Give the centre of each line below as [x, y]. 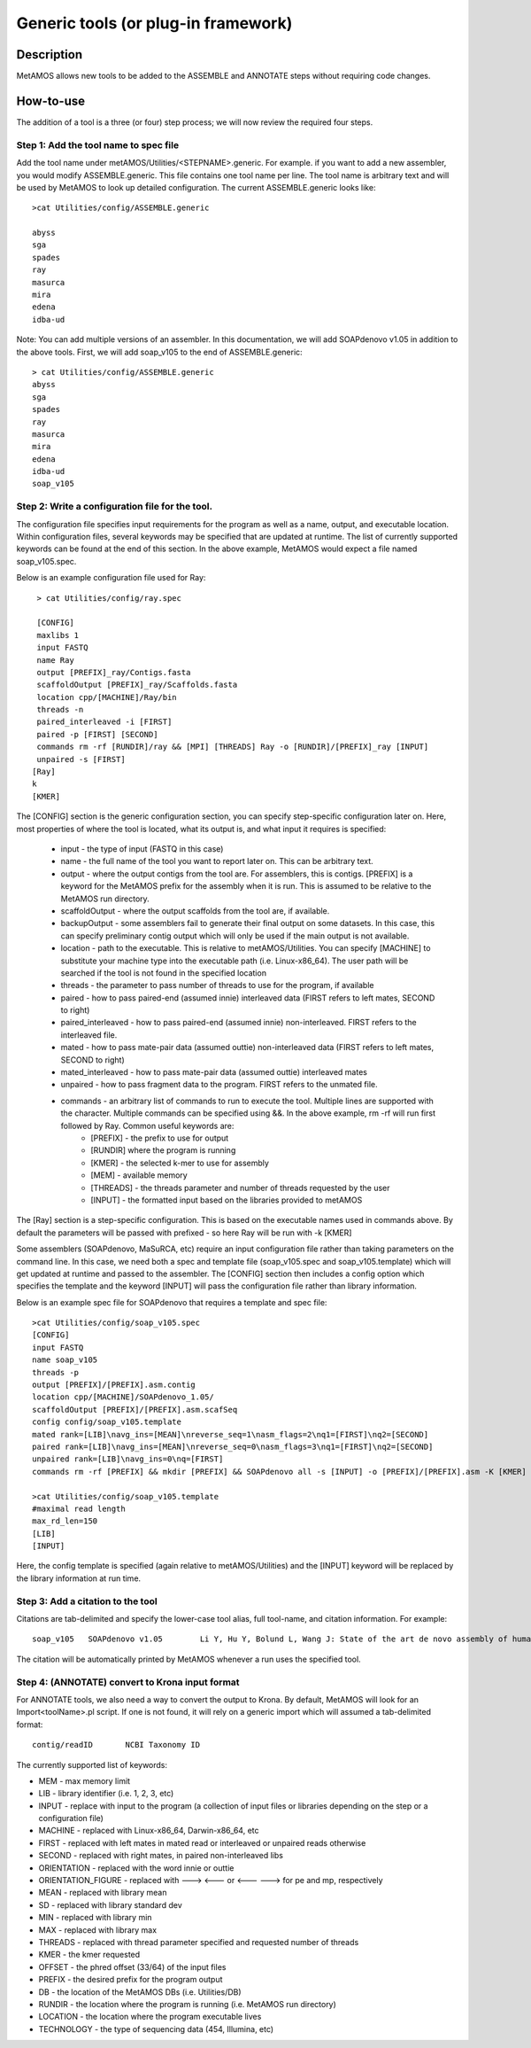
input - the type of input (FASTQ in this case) [142, 849]
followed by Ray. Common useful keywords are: [147, 1125]
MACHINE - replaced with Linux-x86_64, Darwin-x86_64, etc [149, 1831]
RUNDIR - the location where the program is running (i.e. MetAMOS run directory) [187, 2004]
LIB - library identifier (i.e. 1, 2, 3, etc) [106, 1794]
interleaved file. [89, 1035]
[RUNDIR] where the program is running [163, 1150]
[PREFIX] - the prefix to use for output [160, 1138]
